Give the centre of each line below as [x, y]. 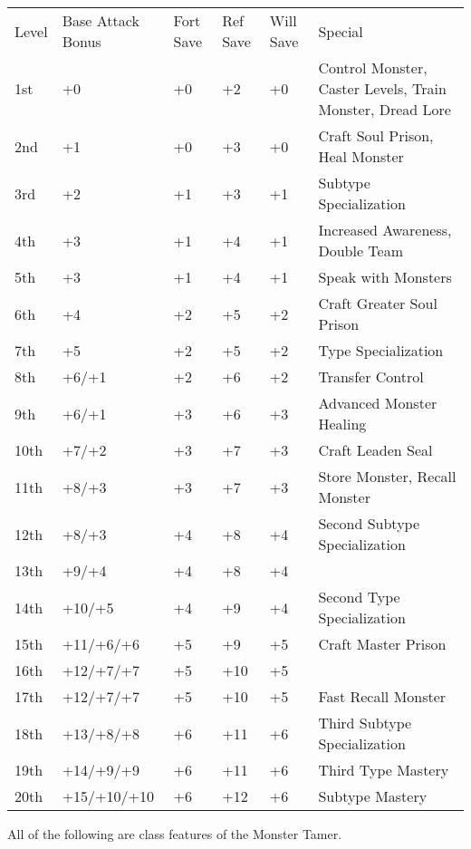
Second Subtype [369, 523]
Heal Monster [361, 156]
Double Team [361, 251]
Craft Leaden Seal [375, 450]
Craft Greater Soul [378, 303]
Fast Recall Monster [382, 696]
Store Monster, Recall [387, 476]
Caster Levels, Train [382, 88]
